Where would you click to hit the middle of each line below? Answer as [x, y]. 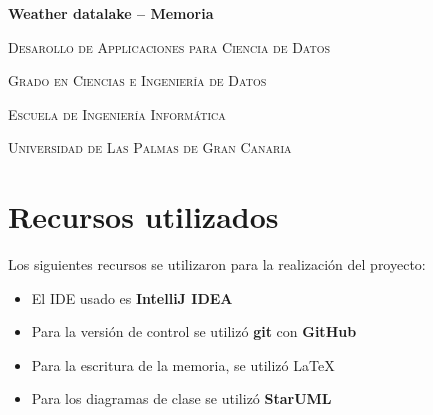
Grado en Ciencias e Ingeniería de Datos [137, 80]
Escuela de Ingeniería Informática [117, 113]
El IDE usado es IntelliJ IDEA [132, 297]
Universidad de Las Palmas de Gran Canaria [150, 147]
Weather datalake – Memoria [111, 13]
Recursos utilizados [143, 216]
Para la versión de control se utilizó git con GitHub [194, 331]
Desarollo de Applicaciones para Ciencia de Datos [169, 46]
